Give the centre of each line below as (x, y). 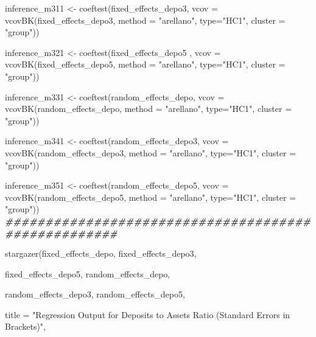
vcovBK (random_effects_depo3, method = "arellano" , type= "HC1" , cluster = (151, 152)
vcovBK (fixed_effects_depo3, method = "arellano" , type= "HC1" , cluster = (145, 20)
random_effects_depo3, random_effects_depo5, (95, 294)
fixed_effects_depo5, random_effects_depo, (88, 273)
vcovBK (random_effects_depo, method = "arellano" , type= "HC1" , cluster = (149, 109)
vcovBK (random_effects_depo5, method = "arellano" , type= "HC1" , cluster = (151, 197)
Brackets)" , (25, 326)
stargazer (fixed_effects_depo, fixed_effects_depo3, (101, 253)
